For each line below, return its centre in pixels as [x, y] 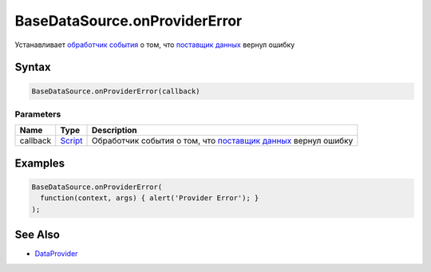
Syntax [33, 67]
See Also [37, 235]
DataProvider [56, 254]
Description [115, 130]
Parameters [38, 114]
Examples [40, 163]
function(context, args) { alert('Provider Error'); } [150, 198]
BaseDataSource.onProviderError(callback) [116, 91]
